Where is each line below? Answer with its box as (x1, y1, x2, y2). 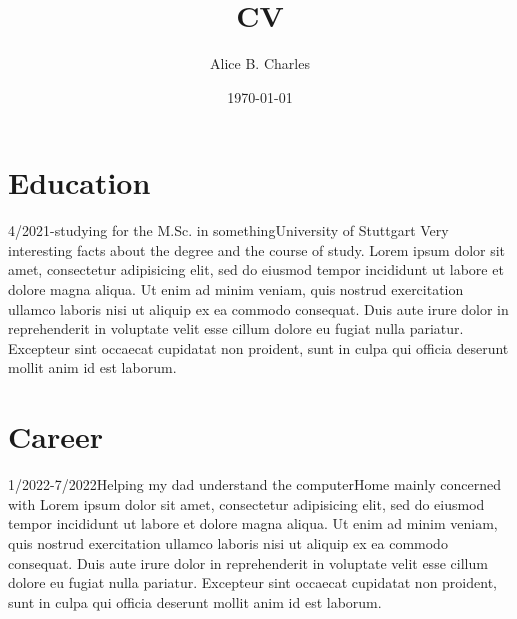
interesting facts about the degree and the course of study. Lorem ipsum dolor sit (8, 239, 506, 260)
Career (8, 416, 103, 457)
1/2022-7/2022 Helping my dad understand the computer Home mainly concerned (8, 474, 501, 495)
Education (8, 162, 151, 203)
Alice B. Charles (210, 53, 310, 74)
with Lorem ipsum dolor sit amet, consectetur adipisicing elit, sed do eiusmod (8, 493, 485, 514)
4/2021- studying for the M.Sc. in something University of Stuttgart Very (8, 220, 449, 241)
